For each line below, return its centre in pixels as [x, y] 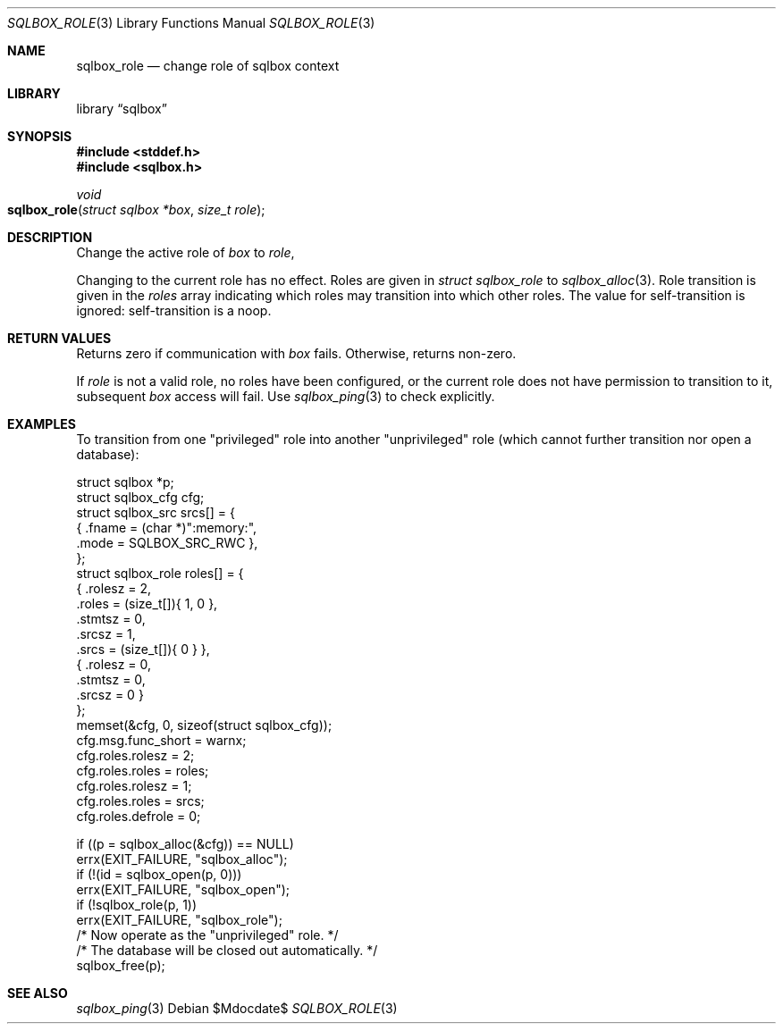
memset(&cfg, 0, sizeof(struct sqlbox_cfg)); [204, 725]
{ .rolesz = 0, [114, 664]
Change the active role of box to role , [185, 252]
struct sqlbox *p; [125, 482]
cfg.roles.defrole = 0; [139, 816]
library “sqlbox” [122, 109]
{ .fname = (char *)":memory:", [167, 528]
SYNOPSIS [40, 136]
